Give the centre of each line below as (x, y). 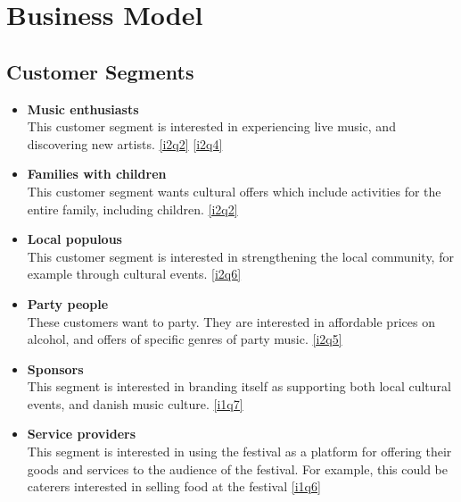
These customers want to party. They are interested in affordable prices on (231, 321)
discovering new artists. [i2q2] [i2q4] (125, 143)
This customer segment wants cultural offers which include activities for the (234, 191)
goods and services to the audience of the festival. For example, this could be (237, 469)
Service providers (82, 434)
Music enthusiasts (83, 109)
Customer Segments (100, 71)
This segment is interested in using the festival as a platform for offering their (239, 452)
